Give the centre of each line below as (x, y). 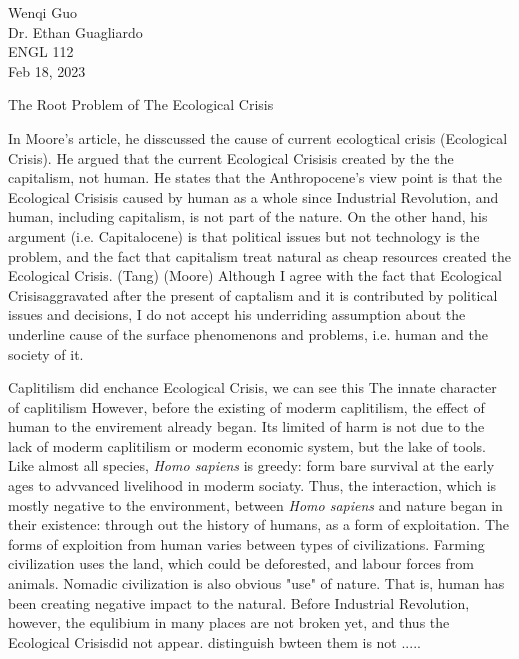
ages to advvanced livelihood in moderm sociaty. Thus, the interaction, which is (252, 485)
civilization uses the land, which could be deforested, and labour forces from (241, 563)
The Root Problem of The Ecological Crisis (141, 104)
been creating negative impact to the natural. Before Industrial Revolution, (239, 602)
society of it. (46, 353)
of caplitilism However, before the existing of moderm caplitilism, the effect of (246, 406)
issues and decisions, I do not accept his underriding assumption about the (237, 314)
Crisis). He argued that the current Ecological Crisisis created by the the (231, 157)
